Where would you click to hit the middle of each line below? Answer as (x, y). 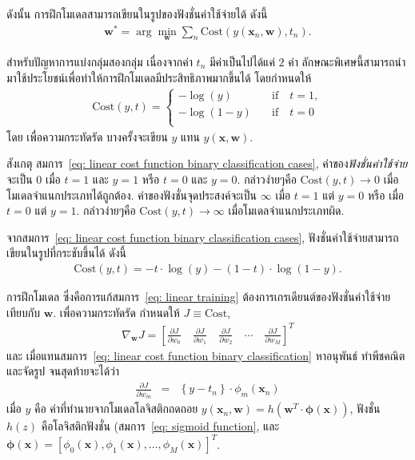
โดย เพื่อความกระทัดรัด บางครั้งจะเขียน (87, 136)
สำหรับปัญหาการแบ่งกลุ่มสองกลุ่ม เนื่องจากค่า (100, 61)
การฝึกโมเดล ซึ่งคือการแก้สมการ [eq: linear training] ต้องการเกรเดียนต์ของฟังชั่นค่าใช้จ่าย (199, 296)
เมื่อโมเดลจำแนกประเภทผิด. (286, 210)
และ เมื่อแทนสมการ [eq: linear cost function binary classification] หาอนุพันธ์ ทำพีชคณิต (206, 355)
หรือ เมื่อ (385, 194)
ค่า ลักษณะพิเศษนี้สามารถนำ (347, 61)
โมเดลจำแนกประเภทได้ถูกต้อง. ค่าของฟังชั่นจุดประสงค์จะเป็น (132, 194)
